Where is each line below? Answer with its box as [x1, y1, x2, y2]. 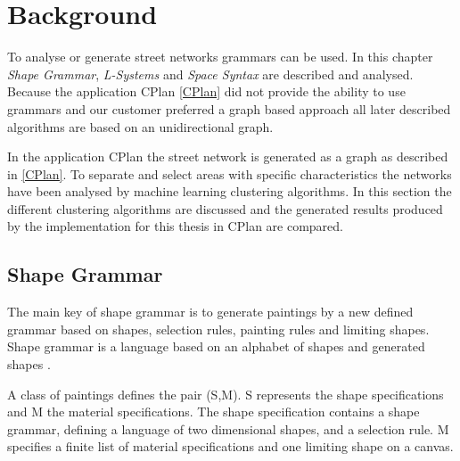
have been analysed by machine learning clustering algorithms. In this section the [7, 182, 452, 201]
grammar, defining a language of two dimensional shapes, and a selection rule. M [7, 419, 449, 438]
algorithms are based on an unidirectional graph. [7, 117, 274, 136]
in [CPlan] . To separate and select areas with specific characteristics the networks [7, 164, 452, 183]
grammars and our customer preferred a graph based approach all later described [7, 99, 451, 118]
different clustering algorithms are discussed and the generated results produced [7, 199, 443, 218]
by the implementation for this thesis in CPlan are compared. [7, 217, 343, 235]
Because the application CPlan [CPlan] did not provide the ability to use [7, 82, 406, 101]
